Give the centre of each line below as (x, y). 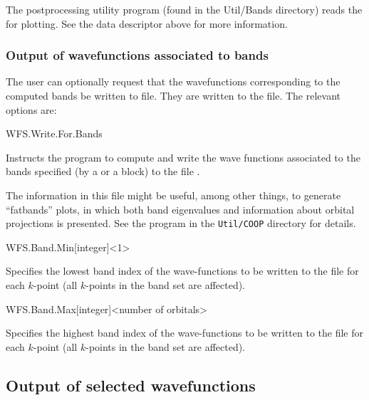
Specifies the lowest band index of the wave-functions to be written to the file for (182, 271)
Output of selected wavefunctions (131, 385)
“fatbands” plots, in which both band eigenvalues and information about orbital (180, 209)
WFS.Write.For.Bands (54, 133)
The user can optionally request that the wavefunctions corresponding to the (173, 81)
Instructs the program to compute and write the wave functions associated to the (183, 157)
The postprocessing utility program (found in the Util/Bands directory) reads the (184, 9)
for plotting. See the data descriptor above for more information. (147, 23)
